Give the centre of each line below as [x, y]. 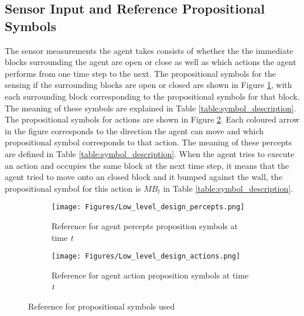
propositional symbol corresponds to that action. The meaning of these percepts [148, 142]
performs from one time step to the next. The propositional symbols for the [140, 73]
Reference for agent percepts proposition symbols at [145, 225]
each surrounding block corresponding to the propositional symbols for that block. [152, 96]
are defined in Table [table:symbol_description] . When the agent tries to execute [150, 153]
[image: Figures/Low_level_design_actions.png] [146, 256]
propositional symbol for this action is [73, 188]
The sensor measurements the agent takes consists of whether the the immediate [149, 50]
